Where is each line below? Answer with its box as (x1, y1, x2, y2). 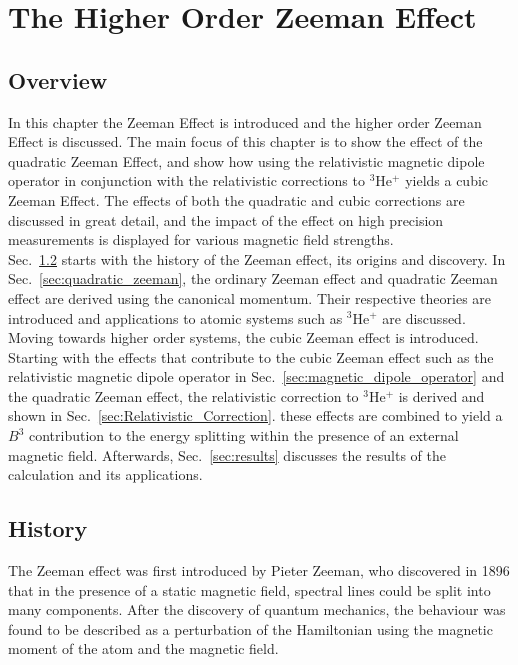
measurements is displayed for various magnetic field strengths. (8, 229, 394, 250)
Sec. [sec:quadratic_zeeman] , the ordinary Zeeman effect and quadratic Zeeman (8, 268, 498, 289)
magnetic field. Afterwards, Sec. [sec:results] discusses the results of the (8, 444, 447, 465)
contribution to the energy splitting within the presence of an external (28, 425, 459, 446)
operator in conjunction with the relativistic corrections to (8, 170, 365, 191)
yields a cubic (405, 170, 489, 191)
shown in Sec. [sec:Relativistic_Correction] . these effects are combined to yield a (8, 405, 503, 426)
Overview (8, 64, 108, 95)
